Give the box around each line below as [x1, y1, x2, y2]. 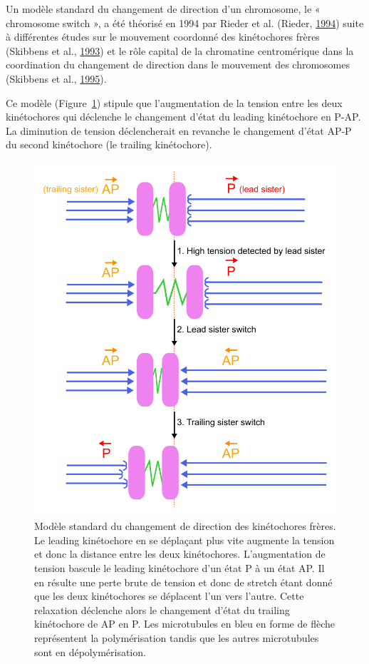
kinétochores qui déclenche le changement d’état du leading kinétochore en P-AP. [6, 109, 361, 124]
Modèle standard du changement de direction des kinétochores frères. [34, 519, 336, 533]
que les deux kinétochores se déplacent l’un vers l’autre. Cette [34, 588, 304, 603]
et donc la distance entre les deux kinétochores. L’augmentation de [34, 546, 326, 561]
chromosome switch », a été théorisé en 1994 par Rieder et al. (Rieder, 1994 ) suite [6, 15, 364, 30]
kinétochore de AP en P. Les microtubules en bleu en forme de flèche [34, 616, 335, 631]
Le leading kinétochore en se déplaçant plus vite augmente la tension [34, 532, 335, 547]
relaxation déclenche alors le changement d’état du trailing [34, 602, 290, 617]
